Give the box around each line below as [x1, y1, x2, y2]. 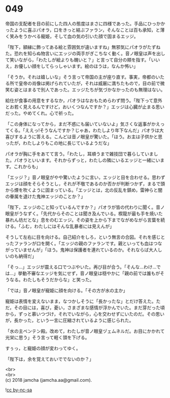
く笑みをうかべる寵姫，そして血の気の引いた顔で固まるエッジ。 [5, 33, 139, 39]
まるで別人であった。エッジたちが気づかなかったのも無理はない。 [27, 86, 165, 93]
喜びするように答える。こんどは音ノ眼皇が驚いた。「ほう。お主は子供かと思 [5, 133, 163, 140]
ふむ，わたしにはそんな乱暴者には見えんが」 [20, 223, 114, 229]
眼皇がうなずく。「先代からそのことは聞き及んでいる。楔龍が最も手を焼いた [5, 210, 163, 217]
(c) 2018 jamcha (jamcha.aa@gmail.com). [5, 377, 92, 383]
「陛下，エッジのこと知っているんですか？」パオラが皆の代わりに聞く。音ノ [5, 204, 165, 210]
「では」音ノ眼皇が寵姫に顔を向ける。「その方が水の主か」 [5, 287, 128, 293]
